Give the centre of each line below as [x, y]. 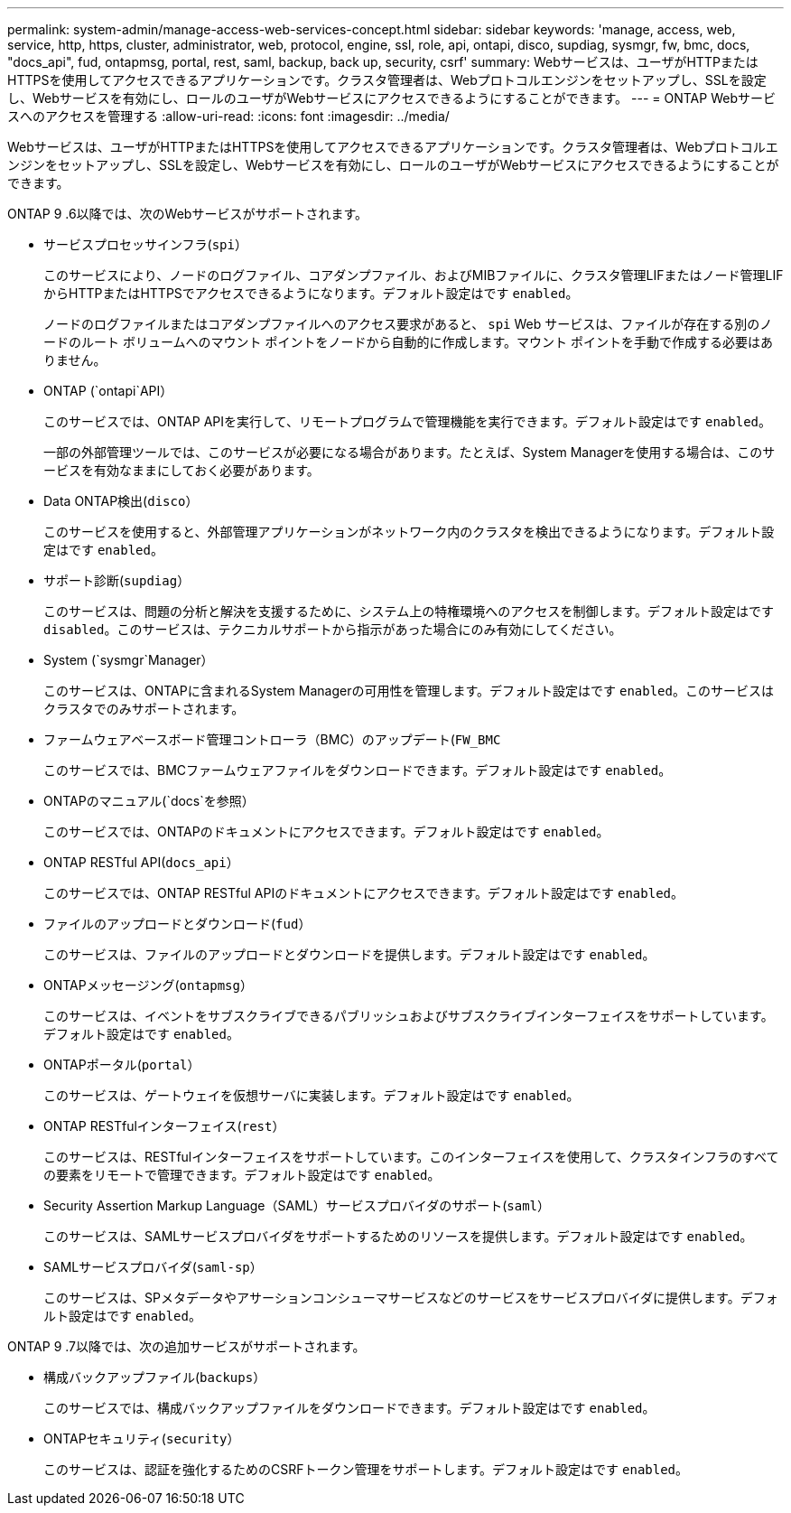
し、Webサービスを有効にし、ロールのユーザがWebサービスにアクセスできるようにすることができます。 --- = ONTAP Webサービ [391, 98]
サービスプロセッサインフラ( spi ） [145, 244]
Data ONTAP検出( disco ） [121, 501]
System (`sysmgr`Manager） [129, 660]
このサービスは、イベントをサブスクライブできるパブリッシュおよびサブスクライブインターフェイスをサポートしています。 [409, 1016]
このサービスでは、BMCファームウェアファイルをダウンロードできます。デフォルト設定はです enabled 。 [358, 770]
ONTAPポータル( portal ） [122, 1065]
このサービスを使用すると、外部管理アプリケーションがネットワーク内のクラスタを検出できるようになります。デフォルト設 [409, 532]
